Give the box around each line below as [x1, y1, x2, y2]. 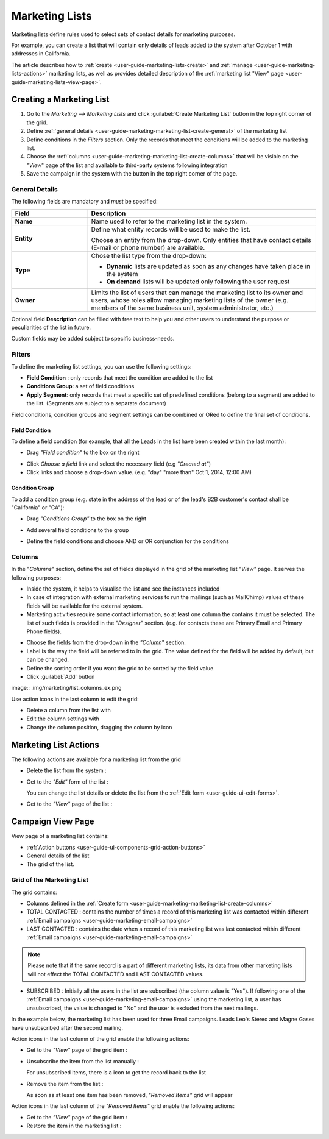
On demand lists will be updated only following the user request [106, 277, 290, 286]
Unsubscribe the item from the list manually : [26, 1057, 140, 1065]
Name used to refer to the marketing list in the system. [91, 217, 247, 225]
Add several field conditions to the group [26, 526, 129, 533]
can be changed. [26, 656, 69, 664]
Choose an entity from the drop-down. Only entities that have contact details [91, 235, 311, 244]
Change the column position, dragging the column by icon [26, 723, 172, 731]
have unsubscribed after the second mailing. [11, 1024, 124, 1031]
